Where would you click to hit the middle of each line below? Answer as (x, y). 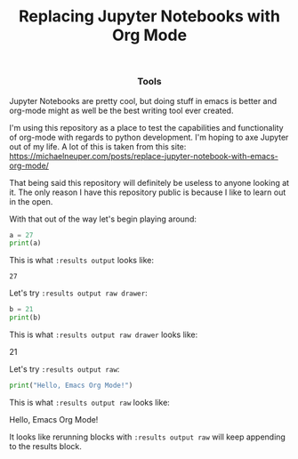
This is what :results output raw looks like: (90, 402)
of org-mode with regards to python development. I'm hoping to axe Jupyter (149, 137)
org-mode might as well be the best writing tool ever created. (121, 110)
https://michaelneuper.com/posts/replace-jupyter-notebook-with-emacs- (144, 156)
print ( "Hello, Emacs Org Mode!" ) (71, 386)
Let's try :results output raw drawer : (79, 293)
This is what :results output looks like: (81, 261)
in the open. (31, 201)
